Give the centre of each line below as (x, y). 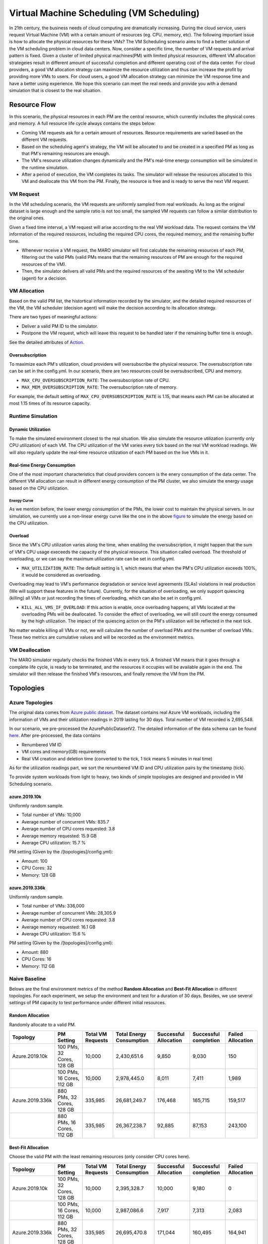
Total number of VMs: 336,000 (53, 906)
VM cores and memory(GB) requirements (64, 752)
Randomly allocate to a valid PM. (43, 1025)
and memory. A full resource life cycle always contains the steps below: (82, 123)
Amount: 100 (34, 861)
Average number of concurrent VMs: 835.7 (65, 822)
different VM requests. (45, 140)
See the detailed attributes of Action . (47, 342)
